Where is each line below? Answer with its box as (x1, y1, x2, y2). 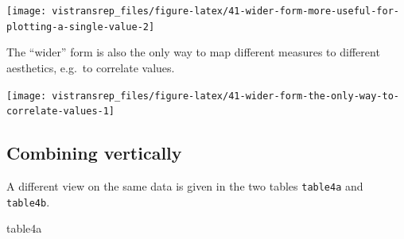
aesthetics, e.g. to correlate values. (6, 59, 175, 75)
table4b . (6, 193, 50, 210)
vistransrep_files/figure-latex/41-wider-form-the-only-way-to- (52, 90, 399, 102)
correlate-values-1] (6, 106, 115, 118)
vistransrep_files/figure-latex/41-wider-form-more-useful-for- (52, 6, 399, 17)
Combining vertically (6, 141, 182, 165)
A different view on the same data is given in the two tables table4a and (6, 178, 363, 195)
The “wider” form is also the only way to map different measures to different (6, 44, 380, 60)
